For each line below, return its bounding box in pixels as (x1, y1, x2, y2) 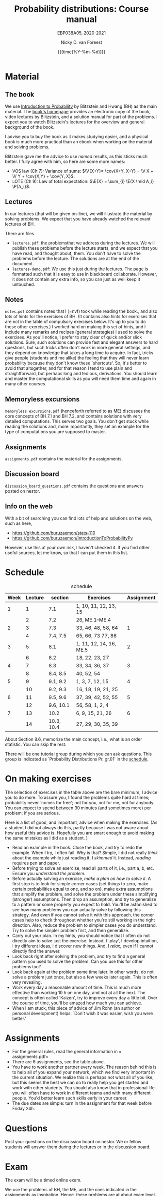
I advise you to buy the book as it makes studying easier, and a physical (5, 133, 149, 140)
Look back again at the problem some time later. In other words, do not (12, 969, 154, 975)
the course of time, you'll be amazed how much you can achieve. (12, 1000, 143, 1006)
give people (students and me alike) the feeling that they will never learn (5, 355, 149, 361)
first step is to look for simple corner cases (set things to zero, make (12, 880, 149, 886)
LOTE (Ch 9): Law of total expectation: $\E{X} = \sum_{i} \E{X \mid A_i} (12, 178, 154, 184)
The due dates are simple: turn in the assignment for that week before (12, 1100, 152, 1106)
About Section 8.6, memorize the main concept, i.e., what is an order (5, 736, 142, 742)
